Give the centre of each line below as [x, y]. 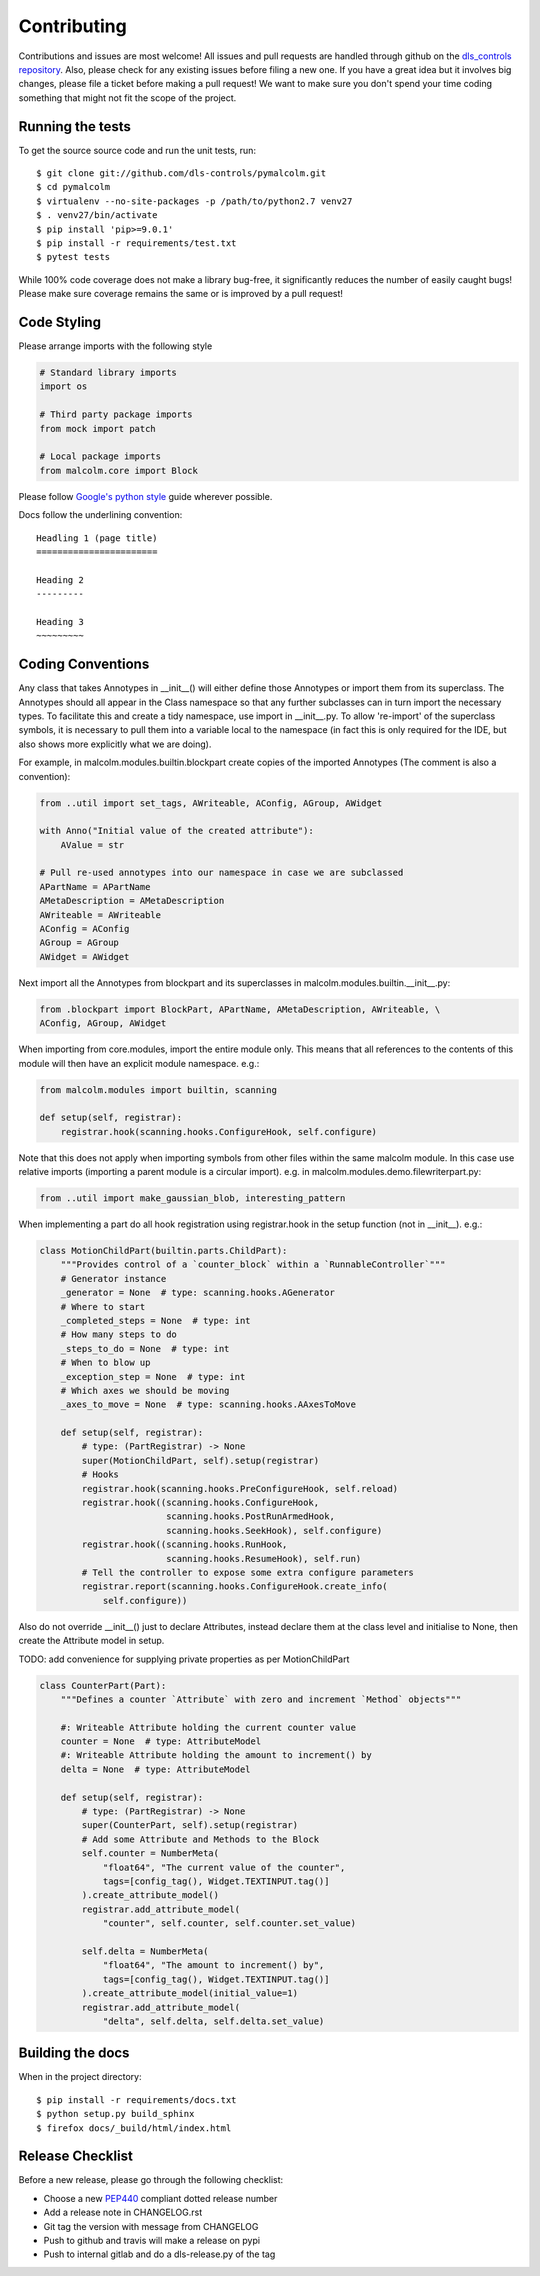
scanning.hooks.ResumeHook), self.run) [263, 1558]
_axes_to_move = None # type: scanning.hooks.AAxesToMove [208, 1404]
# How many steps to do [118, 1334]
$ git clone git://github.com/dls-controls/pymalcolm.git [181, 173]
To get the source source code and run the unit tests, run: [137, 150]
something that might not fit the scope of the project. [127, 97]
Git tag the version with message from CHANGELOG [151, 2226]
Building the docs [74, 2053]
